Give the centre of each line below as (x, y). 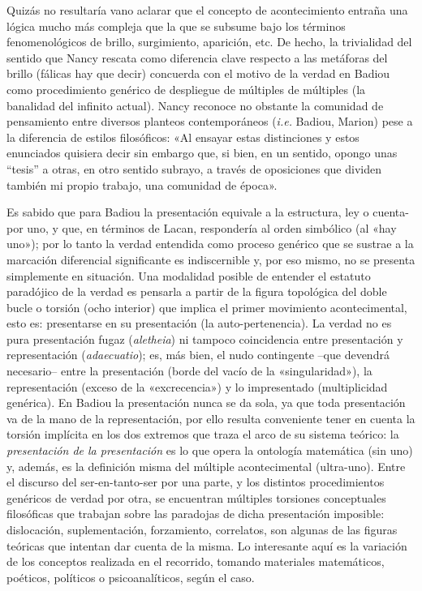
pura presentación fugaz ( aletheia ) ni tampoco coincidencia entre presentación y (205, 338)
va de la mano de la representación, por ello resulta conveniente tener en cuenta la (211, 418)
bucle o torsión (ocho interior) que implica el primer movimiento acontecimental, (207, 307)
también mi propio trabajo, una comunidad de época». (142, 184)
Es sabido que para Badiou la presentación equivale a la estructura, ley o (188, 212)
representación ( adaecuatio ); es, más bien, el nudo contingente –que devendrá (198, 355)
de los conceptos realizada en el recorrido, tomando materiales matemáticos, (196, 561)
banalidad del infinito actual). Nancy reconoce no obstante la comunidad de (195, 105)
